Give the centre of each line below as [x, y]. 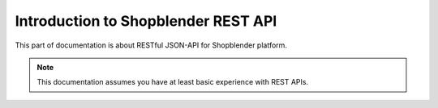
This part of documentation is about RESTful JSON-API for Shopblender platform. [151, 45]
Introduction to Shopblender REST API [146, 21]
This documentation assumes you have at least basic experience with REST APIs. [172, 82]
